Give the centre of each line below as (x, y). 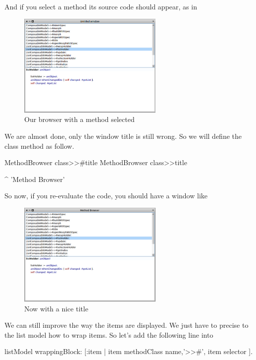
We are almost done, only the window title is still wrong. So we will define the (123, 136)
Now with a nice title (56, 308)
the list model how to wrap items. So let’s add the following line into (109, 334)
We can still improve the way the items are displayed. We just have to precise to (127, 325)
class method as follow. (39, 146)
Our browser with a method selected (79, 119)
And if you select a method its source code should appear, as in (101, 6)
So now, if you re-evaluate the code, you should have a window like (106, 196)
